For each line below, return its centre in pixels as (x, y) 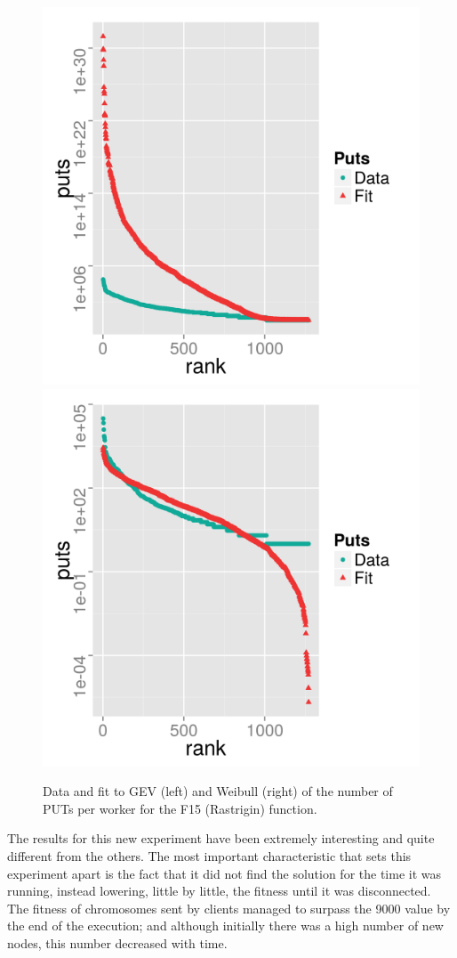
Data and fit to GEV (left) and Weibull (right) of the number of (218, 791)
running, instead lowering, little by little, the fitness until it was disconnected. (219, 891)
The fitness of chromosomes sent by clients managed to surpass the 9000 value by (229, 908)
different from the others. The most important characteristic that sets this (209, 855)
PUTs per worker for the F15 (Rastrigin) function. (180, 808)
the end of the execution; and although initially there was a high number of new (225, 926)
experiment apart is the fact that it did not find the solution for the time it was (224, 873)
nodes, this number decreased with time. (117, 942)
